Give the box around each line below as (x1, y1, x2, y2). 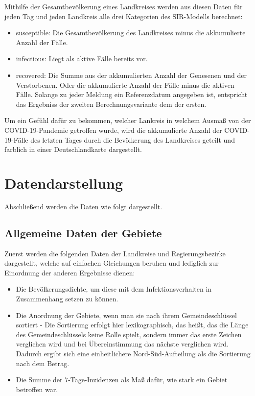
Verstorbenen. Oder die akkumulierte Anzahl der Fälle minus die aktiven (16, 79, 234, 90)
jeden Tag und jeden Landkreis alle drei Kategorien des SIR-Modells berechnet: (4, 11, 243, 21)
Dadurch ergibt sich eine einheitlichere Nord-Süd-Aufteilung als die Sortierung (16, 348, 251, 358)
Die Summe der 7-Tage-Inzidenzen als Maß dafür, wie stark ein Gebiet (16, 374, 228, 385)
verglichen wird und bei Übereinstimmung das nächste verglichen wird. (16, 339, 229, 349)
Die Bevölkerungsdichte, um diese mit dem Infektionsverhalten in (16, 284, 212, 294)
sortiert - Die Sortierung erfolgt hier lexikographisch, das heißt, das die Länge (16, 320, 249, 330)
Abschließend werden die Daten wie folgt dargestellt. (4, 201, 162, 211)
